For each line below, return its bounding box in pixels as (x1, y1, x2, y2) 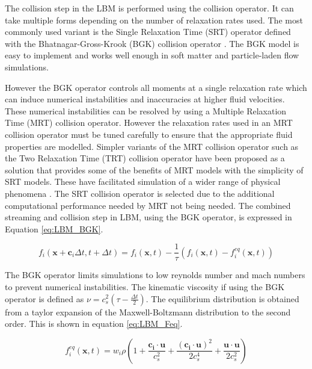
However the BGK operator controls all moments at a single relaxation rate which (5, 81, 307, 93)
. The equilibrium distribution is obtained (145, 292, 299, 305)
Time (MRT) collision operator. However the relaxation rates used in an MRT (5, 116, 293, 129)
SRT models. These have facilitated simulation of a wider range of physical (5, 175, 281, 188)
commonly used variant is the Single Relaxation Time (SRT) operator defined (5, 25, 291, 38)
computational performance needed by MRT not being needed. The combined (5, 199, 291, 211)
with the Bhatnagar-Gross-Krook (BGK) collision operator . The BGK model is (5, 37, 299, 49)
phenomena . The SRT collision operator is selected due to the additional (5, 187, 275, 199)
